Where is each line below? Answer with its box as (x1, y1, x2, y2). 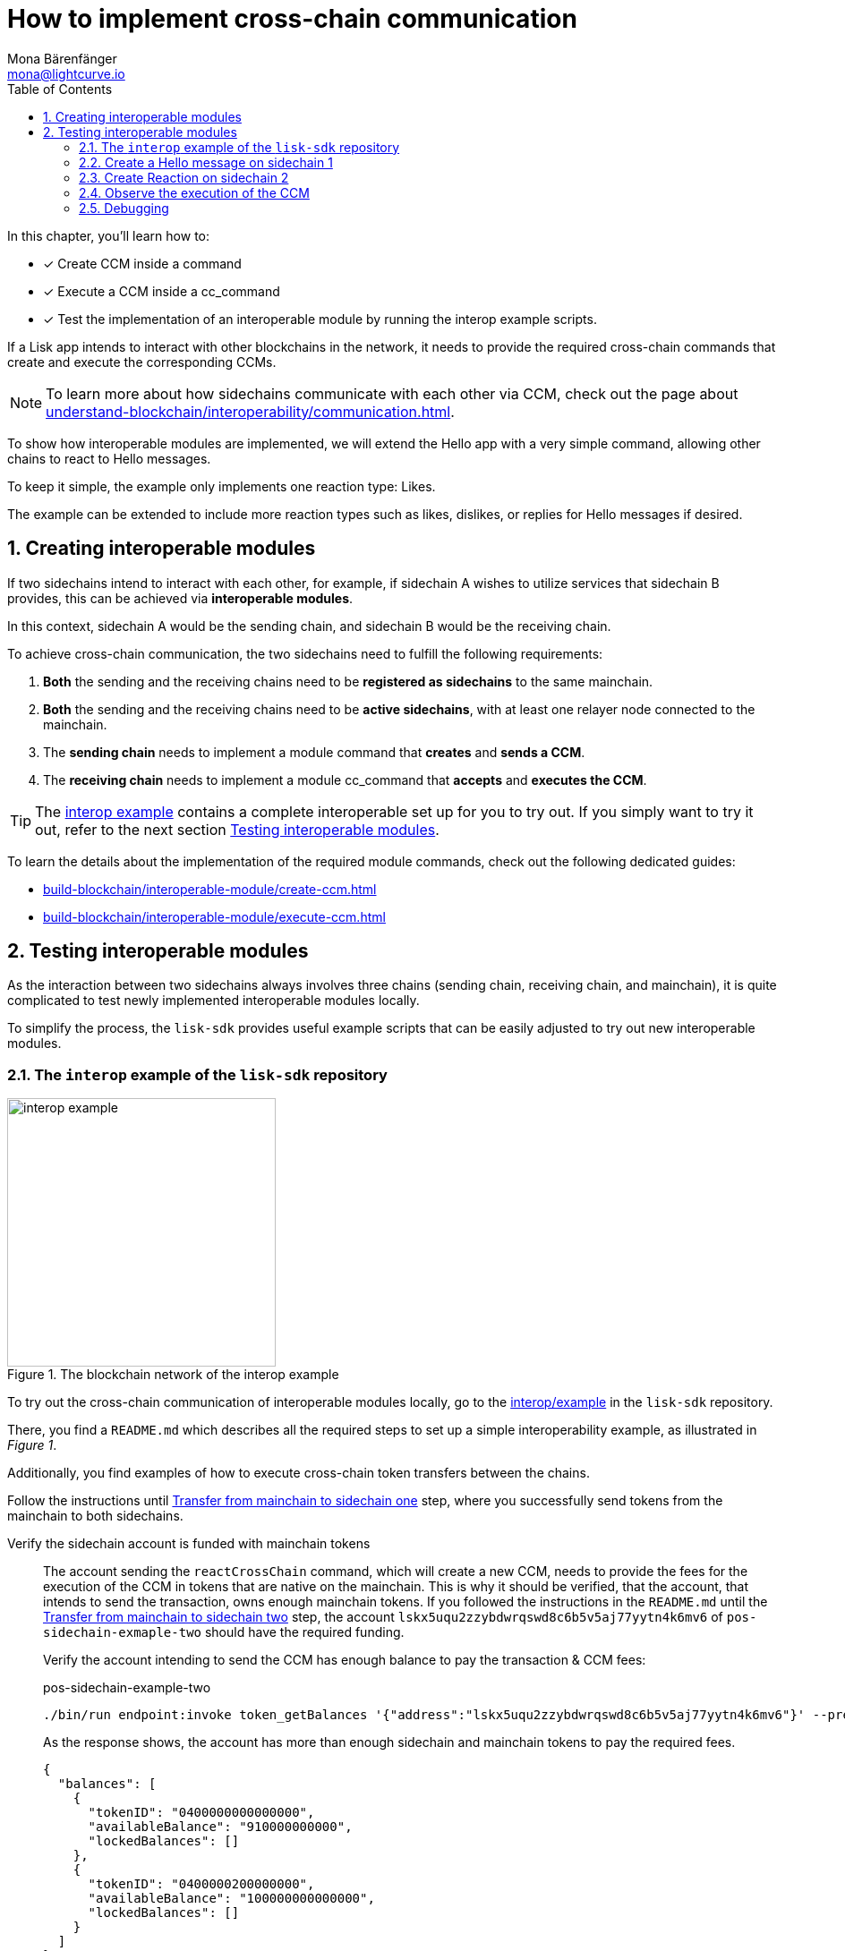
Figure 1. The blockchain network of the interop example (7, 1367, 339, 1383)
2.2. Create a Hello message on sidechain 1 (79, 154, 333, 170)
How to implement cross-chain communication (7, 4, 577, 34)
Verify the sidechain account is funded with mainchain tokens (7, 1536, 371, 1552)
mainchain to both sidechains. (7, 1508, 184, 1524)
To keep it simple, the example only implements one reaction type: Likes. (7, 478, 436, 494)
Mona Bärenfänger (7, 50, 117, 66)
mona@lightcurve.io (7, 65, 125, 81)
